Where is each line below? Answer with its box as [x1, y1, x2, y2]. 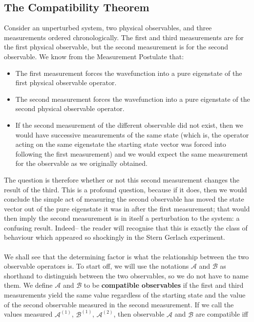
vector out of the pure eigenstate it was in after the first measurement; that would [4, 203, 250, 213]
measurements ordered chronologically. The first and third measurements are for [4, 32, 244, 42]
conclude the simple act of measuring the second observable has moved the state [4, 194, 244, 204]
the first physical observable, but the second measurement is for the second [4, 42, 229, 52]
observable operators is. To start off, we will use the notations [4, 261, 189, 271]
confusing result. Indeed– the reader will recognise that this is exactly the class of [4, 222, 248, 232]
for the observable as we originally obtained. [15, 158, 148, 168]
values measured [4, 309, 53, 319]
